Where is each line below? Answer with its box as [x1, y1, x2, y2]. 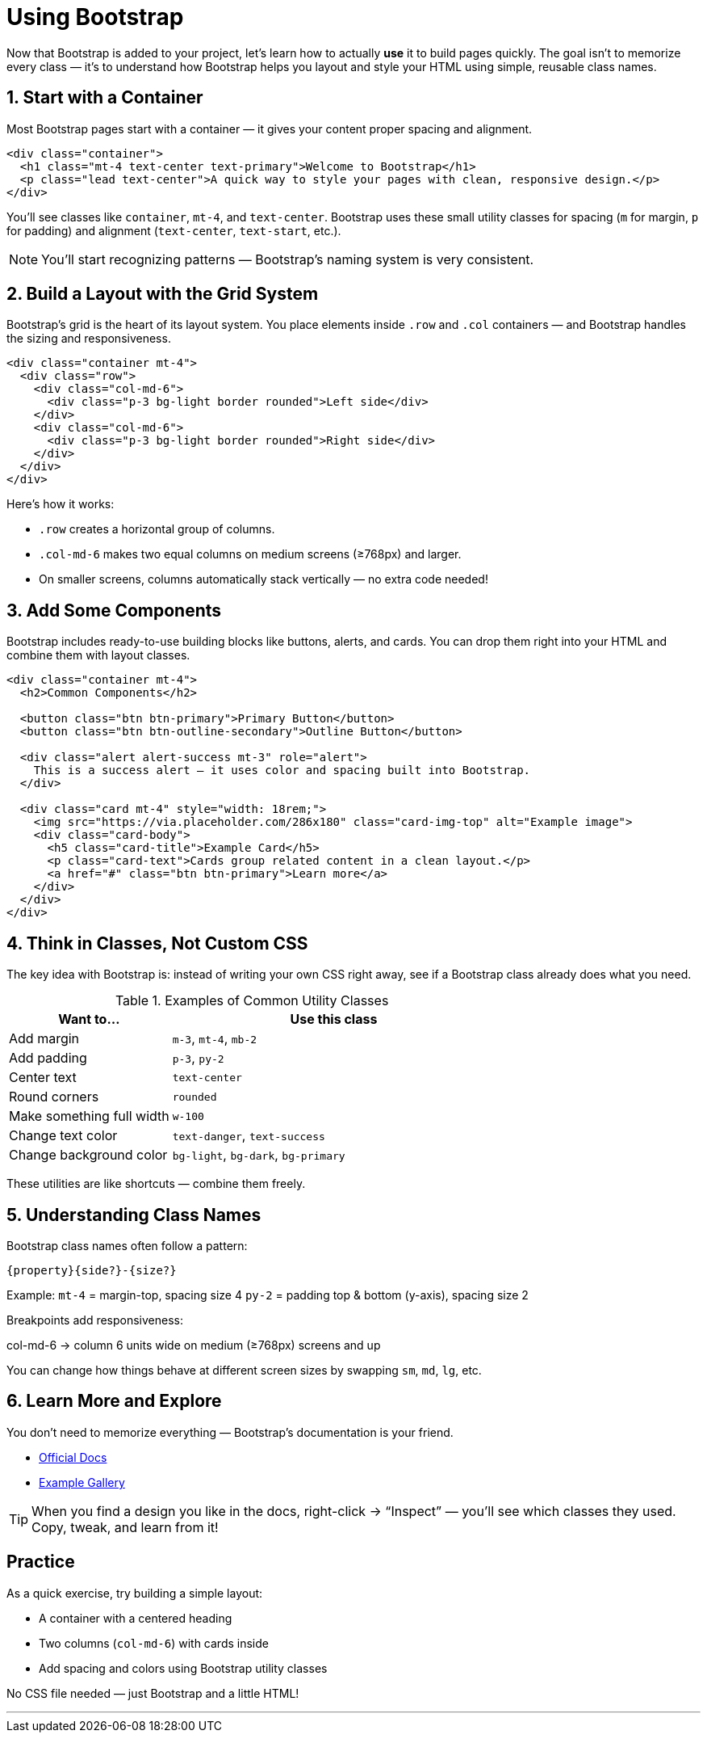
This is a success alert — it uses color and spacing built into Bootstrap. [33, 764, 531, 777]
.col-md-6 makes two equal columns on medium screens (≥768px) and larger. [39, 547, 462, 562]
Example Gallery [39, 1475, 125, 1489]
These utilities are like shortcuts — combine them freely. [6, 1177, 306, 1191]
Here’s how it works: [6, 497, 115, 512]
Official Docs [39, 1450, 107, 1464]
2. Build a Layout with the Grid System [6, 284, 319, 305]
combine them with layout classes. [6, 648, 190, 663]
